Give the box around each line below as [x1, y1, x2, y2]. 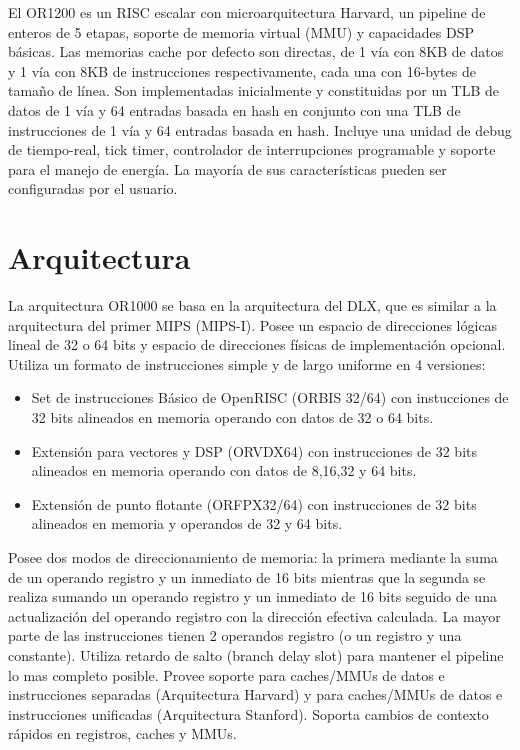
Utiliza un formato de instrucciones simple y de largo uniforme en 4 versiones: [8, 353, 486, 374]
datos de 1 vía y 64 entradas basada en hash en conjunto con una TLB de [8, 99, 461, 120]
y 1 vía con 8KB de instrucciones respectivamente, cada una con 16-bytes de [8, 60, 476, 81]
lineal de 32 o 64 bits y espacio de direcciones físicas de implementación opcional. [8, 334, 506, 355]
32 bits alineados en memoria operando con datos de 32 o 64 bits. [31, 407, 434, 428]
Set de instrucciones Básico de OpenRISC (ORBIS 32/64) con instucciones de [31, 387, 509, 408]
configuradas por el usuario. [8, 178, 178, 199]
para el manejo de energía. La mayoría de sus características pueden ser [8, 158, 447, 179]
